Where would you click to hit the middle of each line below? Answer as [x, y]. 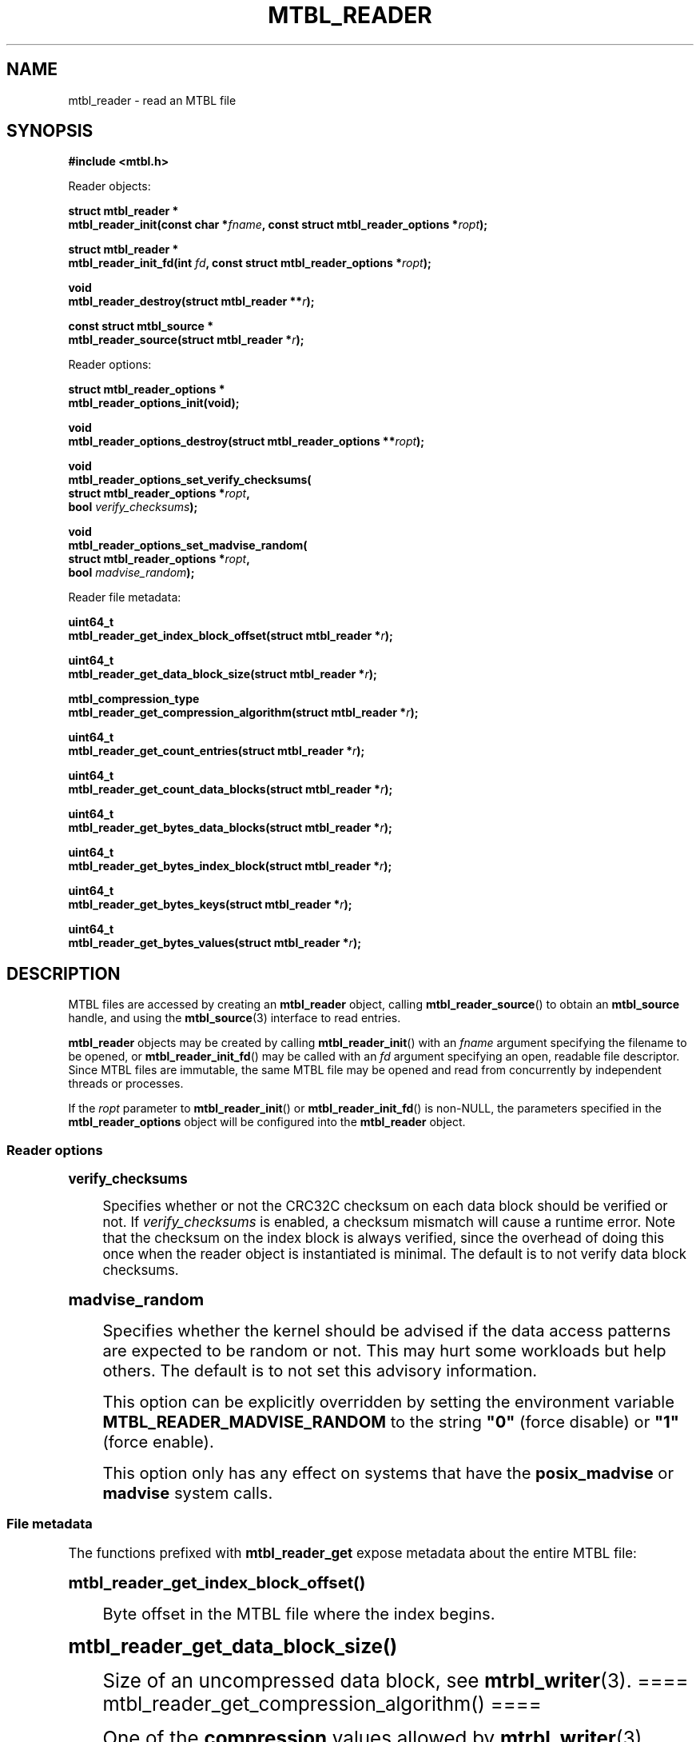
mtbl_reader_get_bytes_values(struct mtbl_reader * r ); [215, 943]
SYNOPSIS [50, 131]
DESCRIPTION [64, 973]
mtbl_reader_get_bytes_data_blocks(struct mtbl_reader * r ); [230, 828]
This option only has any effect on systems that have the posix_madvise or [388, 1473]
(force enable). [158, 1442]
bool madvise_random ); [131, 573]
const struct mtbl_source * [141, 326]
